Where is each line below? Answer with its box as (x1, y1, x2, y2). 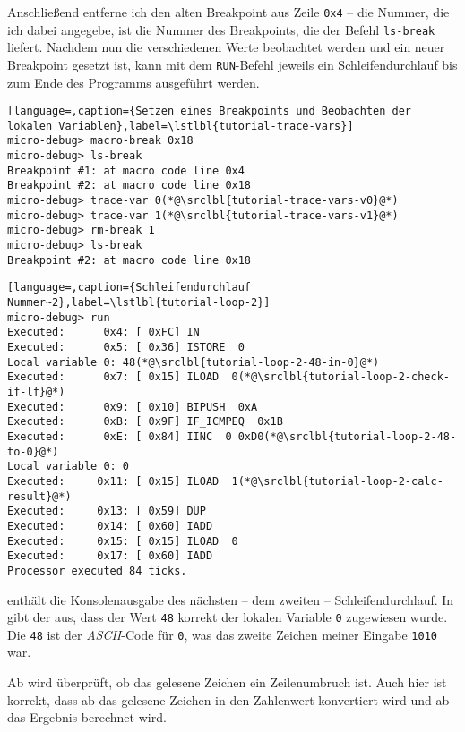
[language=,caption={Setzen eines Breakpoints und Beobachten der (7, 105, 412, 118)
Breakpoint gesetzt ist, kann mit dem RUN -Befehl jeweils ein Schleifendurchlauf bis (7, 55, 458, 73)
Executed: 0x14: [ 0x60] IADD (7, 519, 213, 532)
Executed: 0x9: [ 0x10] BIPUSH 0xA (7, 400, 258, 413)
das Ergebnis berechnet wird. (7, 708, 167, 727)
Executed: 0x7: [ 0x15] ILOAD (7, 370, 220, 384)
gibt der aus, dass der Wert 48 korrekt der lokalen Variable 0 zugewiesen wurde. (7, 608, 448, 626)
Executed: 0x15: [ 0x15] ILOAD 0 (7, 534, 238, 548)
